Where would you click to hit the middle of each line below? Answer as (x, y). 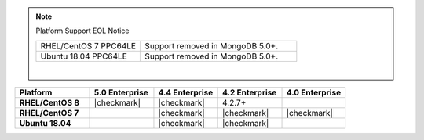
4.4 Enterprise (186, 92)
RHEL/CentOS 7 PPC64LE (88, 45)
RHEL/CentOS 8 (49, 103)
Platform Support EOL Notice (82, 31)
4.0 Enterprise (314, 92)
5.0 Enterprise (121, 92)
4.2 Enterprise (250, 92)
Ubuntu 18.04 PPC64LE (84, 56)
